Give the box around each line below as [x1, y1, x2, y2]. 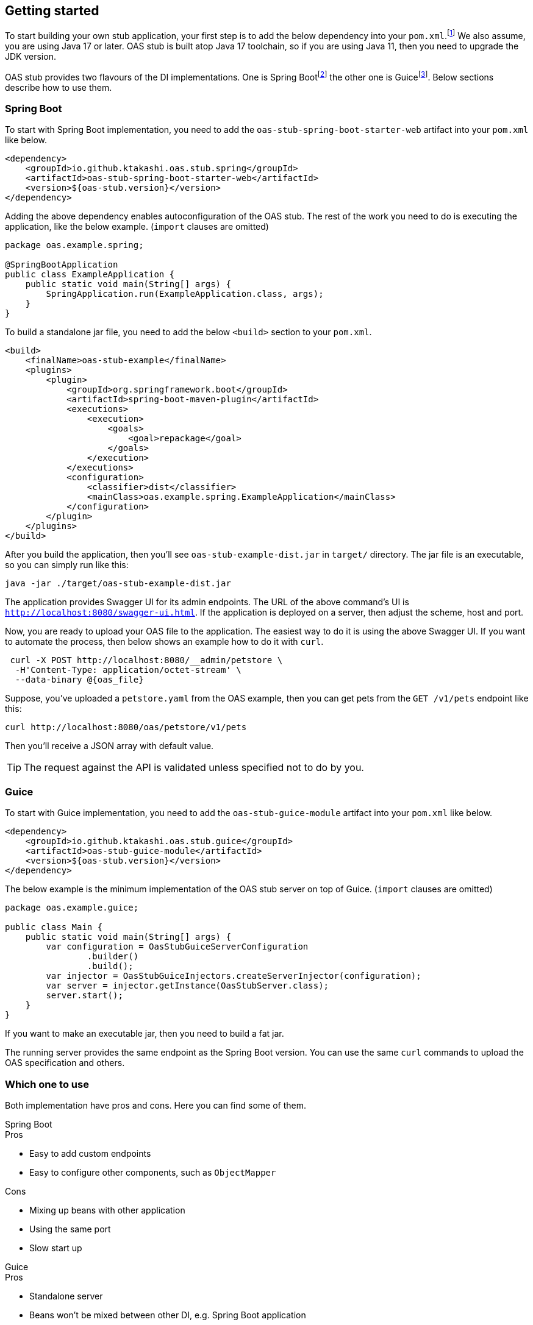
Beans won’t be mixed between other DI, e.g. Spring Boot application [29, 1309, 306, 1320]
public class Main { [5, 922, 103, 932]
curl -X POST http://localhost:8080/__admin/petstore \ [10, 655, 283, 666]
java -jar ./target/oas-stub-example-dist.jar [5, 578, 231, 589]
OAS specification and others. [5, 1057, 125, 1068]
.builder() [87, 951, 139, 962]
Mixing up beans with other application [29, 1204, 185, 1215]
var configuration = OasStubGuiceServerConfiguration [46, 942, 309, 952]
